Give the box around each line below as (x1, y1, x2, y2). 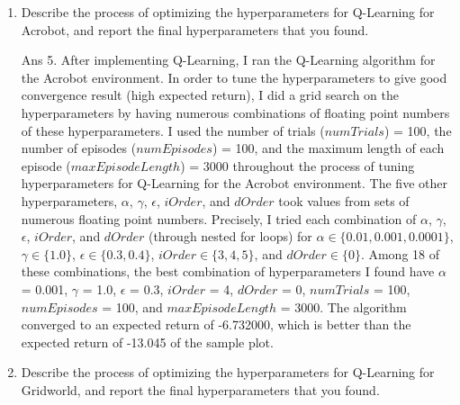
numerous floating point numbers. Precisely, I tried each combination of (21, 209, 417, 228)
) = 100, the (383, 121, 452, 139)
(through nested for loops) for (148, 227, 312, 246)
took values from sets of (278, 191, 410, 210)
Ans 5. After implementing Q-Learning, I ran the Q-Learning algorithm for (21, 50, 436, 69)
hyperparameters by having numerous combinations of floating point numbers (21, 103, 450, 121)
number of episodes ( (21, 139, 137, 157)
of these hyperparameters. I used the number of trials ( (21, 121, 325, 139)
